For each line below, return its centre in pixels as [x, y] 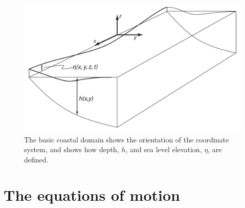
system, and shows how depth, [72, 149]
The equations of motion [92, 194]
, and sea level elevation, [164, 149]
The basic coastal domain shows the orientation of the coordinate [127, 139]
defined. [36, 159]
